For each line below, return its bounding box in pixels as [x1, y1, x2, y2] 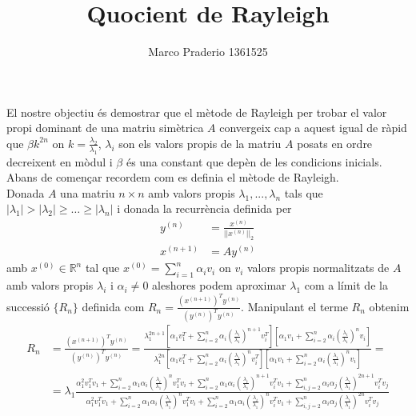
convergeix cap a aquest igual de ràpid [219, 119, 407, 136]
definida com [82, 298, 145, 314]
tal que [85, 259, 120, 276]
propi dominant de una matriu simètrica [6, 119, 204, 136]
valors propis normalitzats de [247, 259, 390, 276]
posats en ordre [297, 134, 373, 151]
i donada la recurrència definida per [117, 200, 292, 217]
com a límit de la [304, 277, 388, 294]
